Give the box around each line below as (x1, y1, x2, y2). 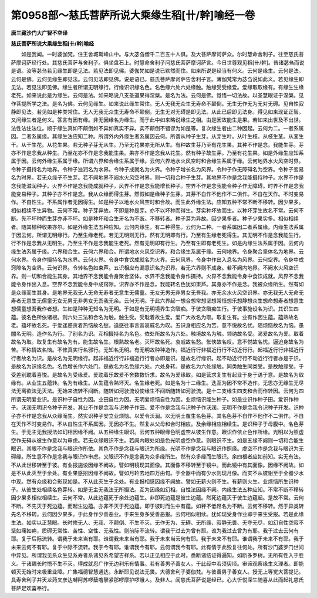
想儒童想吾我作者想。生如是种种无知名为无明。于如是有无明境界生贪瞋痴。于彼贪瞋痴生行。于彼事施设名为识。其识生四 (11, 305, 299, 312)
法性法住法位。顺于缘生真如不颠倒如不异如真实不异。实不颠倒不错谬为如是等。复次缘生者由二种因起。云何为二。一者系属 (11, 124, 304, 131)
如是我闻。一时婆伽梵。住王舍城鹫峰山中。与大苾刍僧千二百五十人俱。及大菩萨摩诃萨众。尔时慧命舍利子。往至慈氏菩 (21, 50, 304, 58)
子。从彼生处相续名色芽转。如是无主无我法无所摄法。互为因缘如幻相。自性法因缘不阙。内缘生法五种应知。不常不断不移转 (11, 486, 304, 493)
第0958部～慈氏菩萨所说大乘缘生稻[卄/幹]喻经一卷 (11, 9, 255, 22)
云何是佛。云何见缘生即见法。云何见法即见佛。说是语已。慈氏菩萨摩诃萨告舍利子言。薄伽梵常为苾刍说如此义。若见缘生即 (11, 75, 304, 82)
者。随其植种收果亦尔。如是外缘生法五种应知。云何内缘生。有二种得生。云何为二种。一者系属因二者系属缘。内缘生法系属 (11, 223, 304, 230)
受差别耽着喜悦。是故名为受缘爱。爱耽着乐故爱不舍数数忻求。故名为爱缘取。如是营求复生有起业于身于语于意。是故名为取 (11, 371, 304, 378)
